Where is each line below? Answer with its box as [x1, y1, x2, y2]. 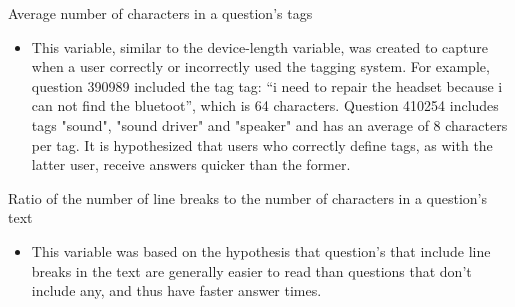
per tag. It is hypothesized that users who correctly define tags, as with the [31, 134, 493, 155]
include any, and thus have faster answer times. [31, 280, 322, 301]
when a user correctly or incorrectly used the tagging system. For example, [31, 56, 490, 77]
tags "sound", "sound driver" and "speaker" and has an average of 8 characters [31, 114, 508, 135]
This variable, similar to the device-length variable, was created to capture [31, 36, 488, 57]
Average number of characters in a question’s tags [8, 3, 313, 23]
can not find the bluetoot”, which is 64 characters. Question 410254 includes [31, 95, 499, 116]
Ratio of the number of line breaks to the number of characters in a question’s [8, 187, 488, 208]
